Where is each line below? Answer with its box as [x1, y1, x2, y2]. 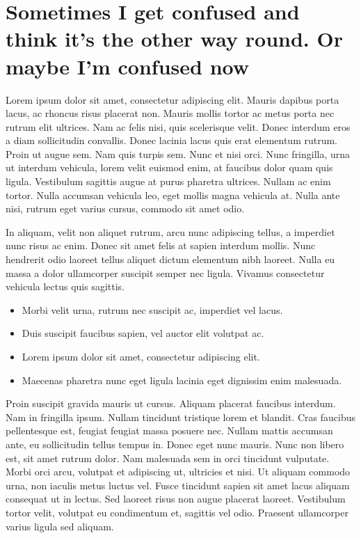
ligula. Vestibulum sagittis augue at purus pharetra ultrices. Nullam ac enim [6, 174, 331, 189]
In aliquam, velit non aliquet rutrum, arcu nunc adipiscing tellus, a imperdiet [6, 224, 335, 239]
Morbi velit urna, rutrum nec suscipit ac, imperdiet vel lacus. [22, 302, 283, 317]
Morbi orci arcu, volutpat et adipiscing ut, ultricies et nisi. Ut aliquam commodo [6, 464, 351, 479]
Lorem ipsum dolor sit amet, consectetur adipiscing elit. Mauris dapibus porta [6, 92, 339, 106]
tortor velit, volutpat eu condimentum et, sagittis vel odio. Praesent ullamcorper [6, 505, 348, 519]
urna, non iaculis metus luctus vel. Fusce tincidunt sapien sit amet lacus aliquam [6, 477, 350, 492]
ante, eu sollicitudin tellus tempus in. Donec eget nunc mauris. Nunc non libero [6, 436, 344, 451]
